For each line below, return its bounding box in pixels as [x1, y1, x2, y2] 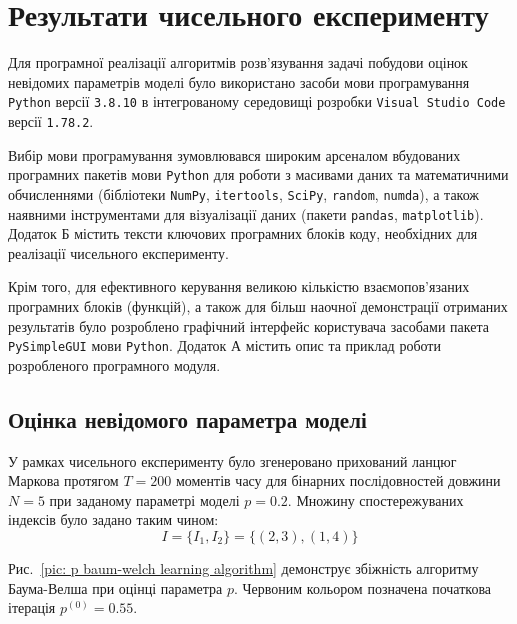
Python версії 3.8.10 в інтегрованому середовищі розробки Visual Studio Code [8, 91, 506, 112]
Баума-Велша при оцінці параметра [8, 577, 223, 598]
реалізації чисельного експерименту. [8, 242, 229, 263]
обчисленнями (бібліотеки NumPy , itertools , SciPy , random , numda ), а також [8, 183, 480, 204]
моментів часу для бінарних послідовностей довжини [175, 470, 501, 491]
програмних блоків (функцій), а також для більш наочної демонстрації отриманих [8, 295, 508, 316]
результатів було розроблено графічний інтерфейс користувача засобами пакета [8, 315, 489, 336]
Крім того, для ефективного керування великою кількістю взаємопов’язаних [8, 276, 470, 297]
